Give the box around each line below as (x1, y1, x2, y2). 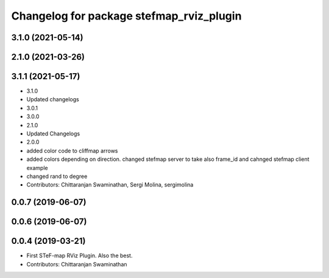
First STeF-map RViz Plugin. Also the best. (26, 252, 133, 259)
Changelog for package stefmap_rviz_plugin (11, 9, 242, 23)
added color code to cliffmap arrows (26, 147, 118, 154)
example (26, 164, 48, 171)
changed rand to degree (26, 173, 88, 180)
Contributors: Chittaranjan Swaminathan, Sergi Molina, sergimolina (26, 181, 194, 188)
